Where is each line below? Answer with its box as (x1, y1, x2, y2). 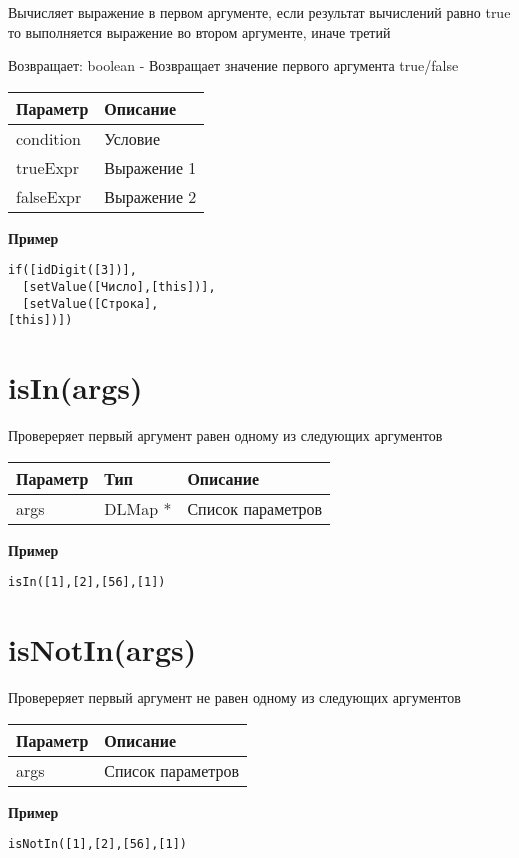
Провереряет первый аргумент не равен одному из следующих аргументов (8, 687, 461, 708)
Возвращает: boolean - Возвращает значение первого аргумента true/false (8, 55, 459, 76)
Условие (104, 126, 161, 150)
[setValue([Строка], (22, 296, 159, 311)
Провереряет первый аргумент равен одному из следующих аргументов (8, 425, 443, 446)
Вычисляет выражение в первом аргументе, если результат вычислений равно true (8, 2, 511, 22)
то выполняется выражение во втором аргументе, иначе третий (8, 21, 391, 42)
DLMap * (104, 496, 172, 520)
